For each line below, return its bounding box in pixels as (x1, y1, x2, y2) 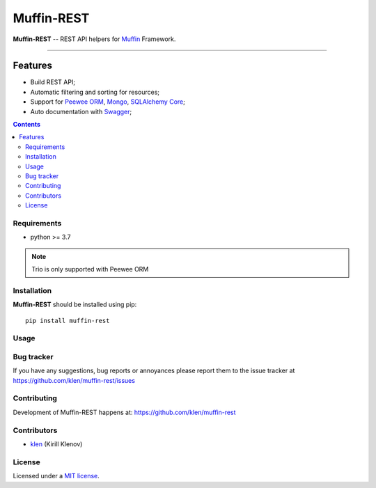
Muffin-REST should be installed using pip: (13, 300, 137, 309)
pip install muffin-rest (25, 317, 110, 324)
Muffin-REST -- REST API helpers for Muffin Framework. (13, 35, 176, 43)
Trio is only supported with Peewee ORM (31, 265, 149, 274)
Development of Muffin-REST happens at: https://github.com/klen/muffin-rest (13, 408, 236, 416)
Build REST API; (30, 78, 76, 86)
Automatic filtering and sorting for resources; (30, 88, 160, 96)
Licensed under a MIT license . (13, 472, 100, 480)
